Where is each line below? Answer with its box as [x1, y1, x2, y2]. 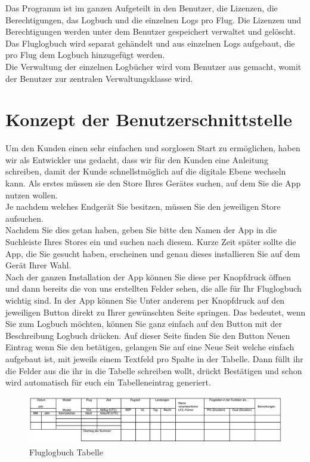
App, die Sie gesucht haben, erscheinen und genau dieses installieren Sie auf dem [5, 247, 300, 259]
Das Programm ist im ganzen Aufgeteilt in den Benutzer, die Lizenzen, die [5, 2, 278, 14]
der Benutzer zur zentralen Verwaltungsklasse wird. [5, 72, 193, 84]
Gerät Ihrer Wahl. [5, 259, 72, 271]
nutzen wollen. [5, 188, 58, 201]
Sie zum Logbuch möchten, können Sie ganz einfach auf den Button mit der [5, 317, 282, 330]
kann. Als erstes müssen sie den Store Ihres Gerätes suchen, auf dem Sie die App [5, 177, 301, 189]
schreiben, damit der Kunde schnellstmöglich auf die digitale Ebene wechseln [5, 165, 286, 178]
